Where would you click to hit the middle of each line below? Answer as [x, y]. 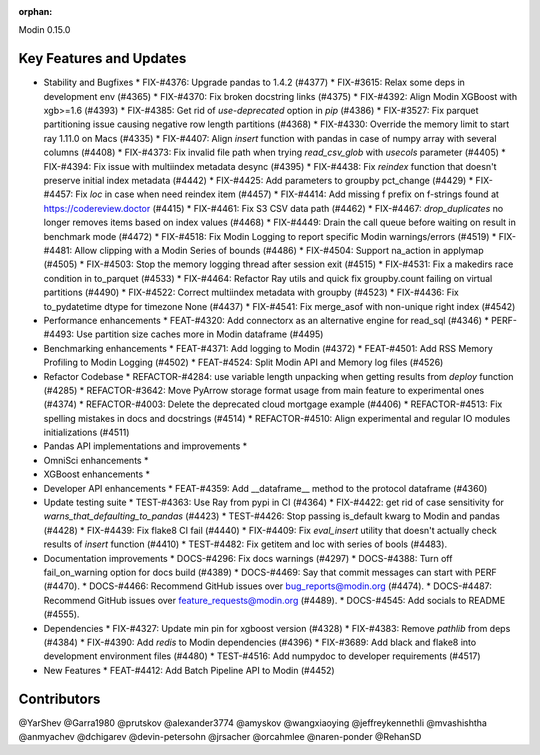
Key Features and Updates [102, 58]
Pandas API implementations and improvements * [145, 446]
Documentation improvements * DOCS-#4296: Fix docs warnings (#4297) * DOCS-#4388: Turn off [248, 558]
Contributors [59, 698]
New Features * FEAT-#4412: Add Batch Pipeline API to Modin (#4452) [189, 670]
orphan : [35, 11]
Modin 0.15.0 [44, 30]
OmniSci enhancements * [96, 460]
